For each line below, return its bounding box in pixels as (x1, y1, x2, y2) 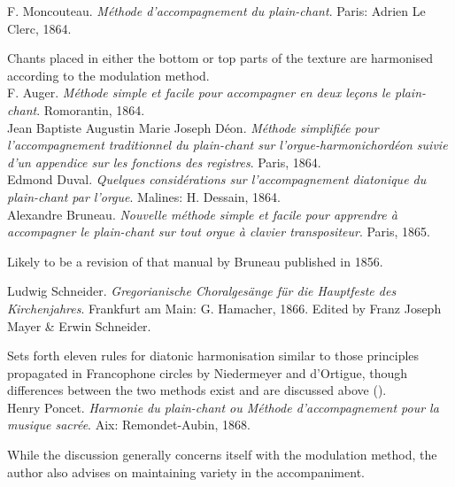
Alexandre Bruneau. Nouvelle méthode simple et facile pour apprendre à (7, 205, 397, 223)
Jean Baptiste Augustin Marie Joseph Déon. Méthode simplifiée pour (7, 118, 379, 136)
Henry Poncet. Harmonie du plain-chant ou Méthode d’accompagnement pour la (7, 398, 439, 416)
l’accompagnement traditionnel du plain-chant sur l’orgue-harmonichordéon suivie (7, 135, 448, 154)
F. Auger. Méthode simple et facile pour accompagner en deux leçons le (7, 83, 390, 102)
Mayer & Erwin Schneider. (7, 316, 151, 335)
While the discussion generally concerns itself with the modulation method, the (7, 445, 437, 464)
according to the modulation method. (7, 66, 210, 84)
